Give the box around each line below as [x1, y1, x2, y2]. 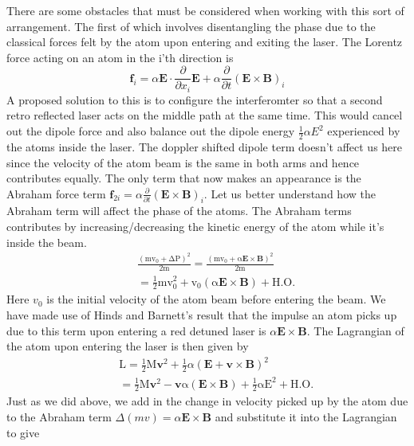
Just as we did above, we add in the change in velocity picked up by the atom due [6, 393, 408, 409]
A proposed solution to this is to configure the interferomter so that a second [6, 91, 383, 108]
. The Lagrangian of [306, 322, 404, 338]
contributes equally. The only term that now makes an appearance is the [6, 170, 361, 186]
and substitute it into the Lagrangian [215, 409, 397, 425]
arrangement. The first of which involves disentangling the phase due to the [6, 18, 376, 34]
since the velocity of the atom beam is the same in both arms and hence [6, 154, 360, 170]
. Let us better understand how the [203, 185, 376, 201]
